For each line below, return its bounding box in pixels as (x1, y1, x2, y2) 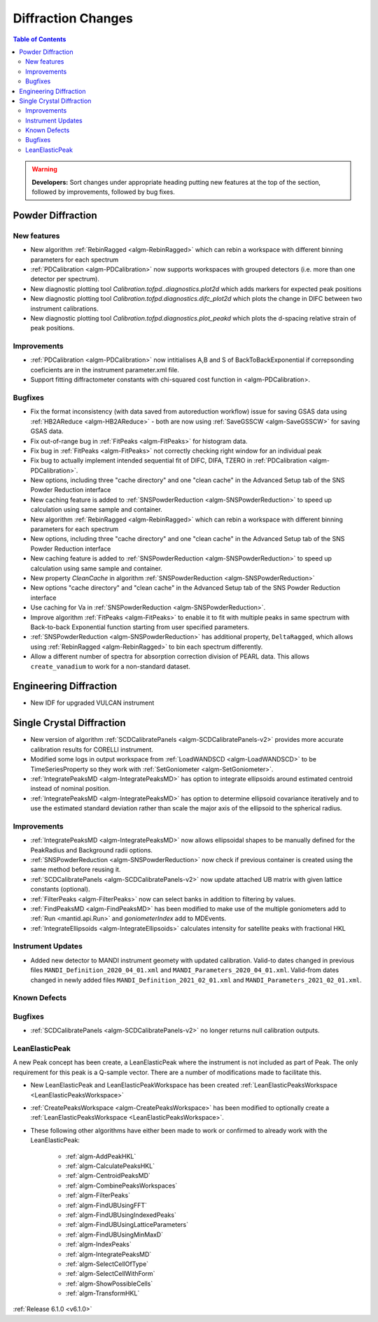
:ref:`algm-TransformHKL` (65, 1289, 140, 1298)
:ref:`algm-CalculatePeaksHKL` (65, 1162, 155, 1170)
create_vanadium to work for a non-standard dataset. (30, 662, 190, 670)
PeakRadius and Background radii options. (30, 845, 153, 854)
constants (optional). (30, 885, 90, 894)
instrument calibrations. (30, 304, 99, 313)
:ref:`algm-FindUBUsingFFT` (65, 1201, 147, 1209)
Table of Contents (13, 35, 66, 43)
